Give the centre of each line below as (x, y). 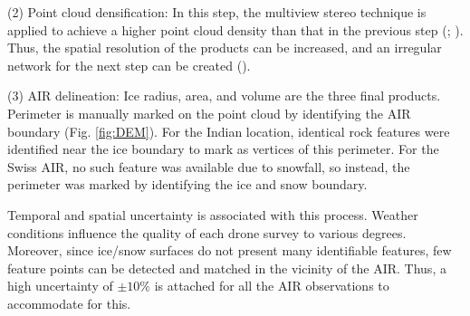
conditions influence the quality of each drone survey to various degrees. (207, 232)
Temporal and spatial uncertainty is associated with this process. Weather (213, 214)
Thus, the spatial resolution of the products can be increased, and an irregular (225, 48)
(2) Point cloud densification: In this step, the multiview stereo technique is (217, 12)
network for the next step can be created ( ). (129, 65)
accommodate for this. (69, 303)
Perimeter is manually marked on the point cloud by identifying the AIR (209, 113)
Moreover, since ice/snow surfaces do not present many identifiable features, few (230, 250)
